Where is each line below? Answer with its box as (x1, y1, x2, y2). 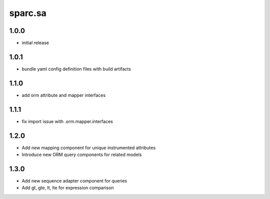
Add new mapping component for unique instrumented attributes (21, 144, 156, 150)
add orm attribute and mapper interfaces (21, 92, 106, 98)
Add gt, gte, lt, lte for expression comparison (21, 185, 114, 191)
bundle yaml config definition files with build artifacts (21, 65, 131, 72)
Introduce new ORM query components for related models (21, 151, 142, 157)
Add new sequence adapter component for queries (21, 177, 127, 183)
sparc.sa (9, 7, 47, 18)
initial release (21, 40, 49, 46)
